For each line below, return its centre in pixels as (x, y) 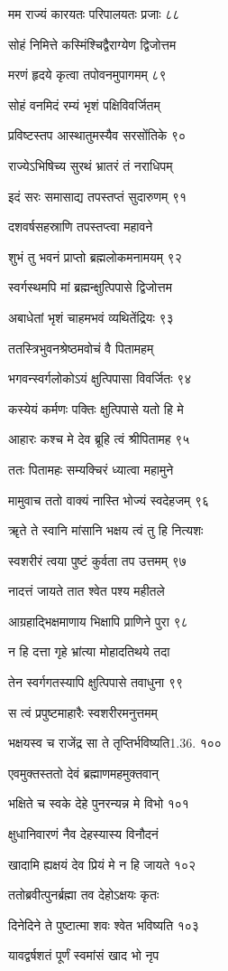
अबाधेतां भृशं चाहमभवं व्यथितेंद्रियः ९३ (91, 317)
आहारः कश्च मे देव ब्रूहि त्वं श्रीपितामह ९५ (99, 439)
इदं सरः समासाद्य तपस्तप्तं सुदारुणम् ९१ (98, 196)
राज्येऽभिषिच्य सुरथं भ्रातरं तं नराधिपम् (91, 165)
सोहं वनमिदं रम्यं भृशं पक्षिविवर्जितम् (84, 104)
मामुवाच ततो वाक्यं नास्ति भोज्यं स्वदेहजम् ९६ (109, 500)
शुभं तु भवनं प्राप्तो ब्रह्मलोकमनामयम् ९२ (95, 256)
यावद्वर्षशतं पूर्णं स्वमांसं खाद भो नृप (84, 955)
